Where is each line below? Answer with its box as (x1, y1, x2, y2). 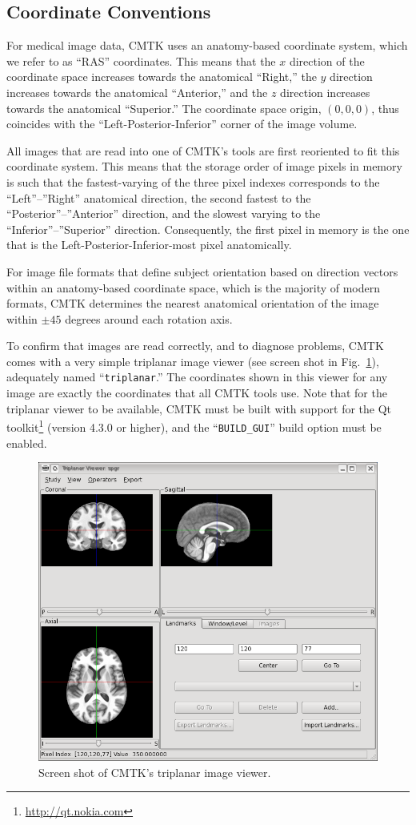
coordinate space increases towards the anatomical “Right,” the (6, 68, 317, 85)
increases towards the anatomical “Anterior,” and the (6, 83, 268, 100)
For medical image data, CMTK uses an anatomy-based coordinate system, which (6, 37, 408, 54)
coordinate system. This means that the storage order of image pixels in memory (6, 158, 402, 175)
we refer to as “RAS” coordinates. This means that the (6, 52, 276, 69)
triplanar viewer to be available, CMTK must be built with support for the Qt (6, 400, 392, 417)
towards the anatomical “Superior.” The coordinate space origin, (6, 99, 322, 116)
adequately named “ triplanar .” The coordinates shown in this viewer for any (6, 368, 388, 385)
